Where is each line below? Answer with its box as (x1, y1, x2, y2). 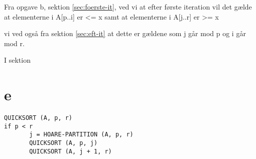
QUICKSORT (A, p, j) (29, 139, 98, 147)
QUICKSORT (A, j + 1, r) (29, 147, 112, 155)
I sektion (4, 55, 31, 65)
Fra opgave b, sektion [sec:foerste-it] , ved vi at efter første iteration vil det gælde (4, 2, 252, 12)
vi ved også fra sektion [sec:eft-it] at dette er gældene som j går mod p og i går (4, 28, 246, 39)
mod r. (4, 38, 25, 48)
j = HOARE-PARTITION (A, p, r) (29, 131, 134, 138)
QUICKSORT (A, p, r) (4, 114, 73, 122)
